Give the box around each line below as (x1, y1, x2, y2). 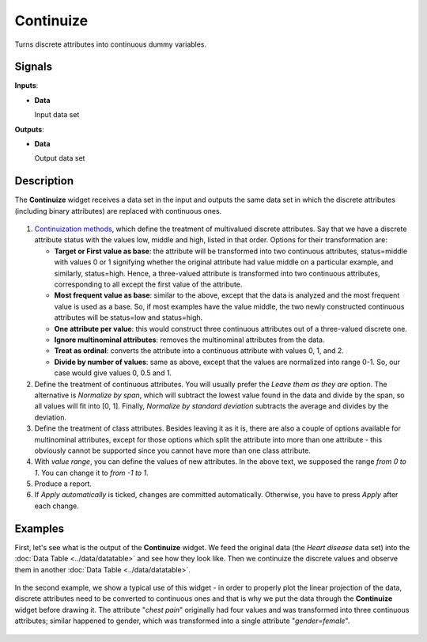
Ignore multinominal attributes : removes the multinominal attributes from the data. (54, 335, 325, 344)
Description (14, 174, 74, 188)
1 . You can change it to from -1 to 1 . (34, 468, 149, 477)
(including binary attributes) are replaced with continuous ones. (14, 206, 222, 215)
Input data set (34, 110, 80, 120)
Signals (14, 60, 53, 74)
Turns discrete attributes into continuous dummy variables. (14, 40, 207, 49)
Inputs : (14, 81, 39, 90)
